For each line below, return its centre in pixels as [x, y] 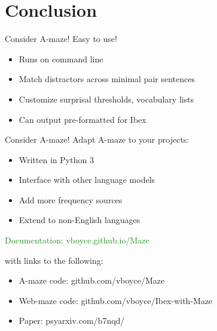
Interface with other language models [87, 180]
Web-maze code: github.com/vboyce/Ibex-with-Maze [116, 300]
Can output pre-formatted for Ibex [82, 119]
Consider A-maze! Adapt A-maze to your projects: [97, 139]
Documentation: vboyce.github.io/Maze [77, 240]
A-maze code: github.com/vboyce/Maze [92, 280]
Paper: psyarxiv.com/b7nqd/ [72, 321]
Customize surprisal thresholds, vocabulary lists [106, 99]
